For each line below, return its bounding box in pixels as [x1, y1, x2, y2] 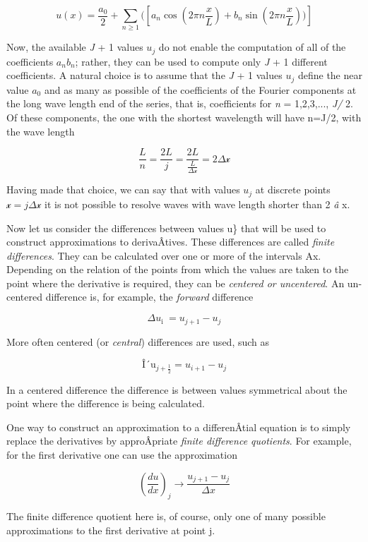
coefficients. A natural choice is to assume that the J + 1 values [6, 68, 283, 83]
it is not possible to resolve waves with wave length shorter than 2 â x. [44, 196, 350, 211]
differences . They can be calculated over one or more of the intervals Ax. [6, 248, 321, 263]
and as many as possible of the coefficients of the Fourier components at [44, 82, 357, 97]
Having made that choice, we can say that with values [6, 182, 240, 197]
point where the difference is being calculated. [6, 396, 205, 411]
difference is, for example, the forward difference [45, 289, 254, 304]
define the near [297, 68, 362, 83]
